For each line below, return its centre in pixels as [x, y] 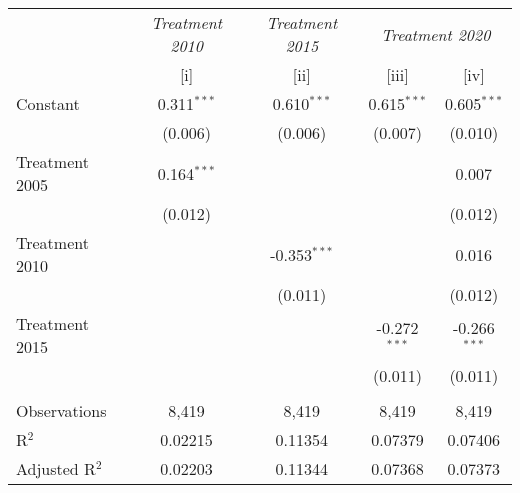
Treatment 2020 [435, 34]
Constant [48, 103]
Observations [61, 410]
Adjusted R [56, 468]
